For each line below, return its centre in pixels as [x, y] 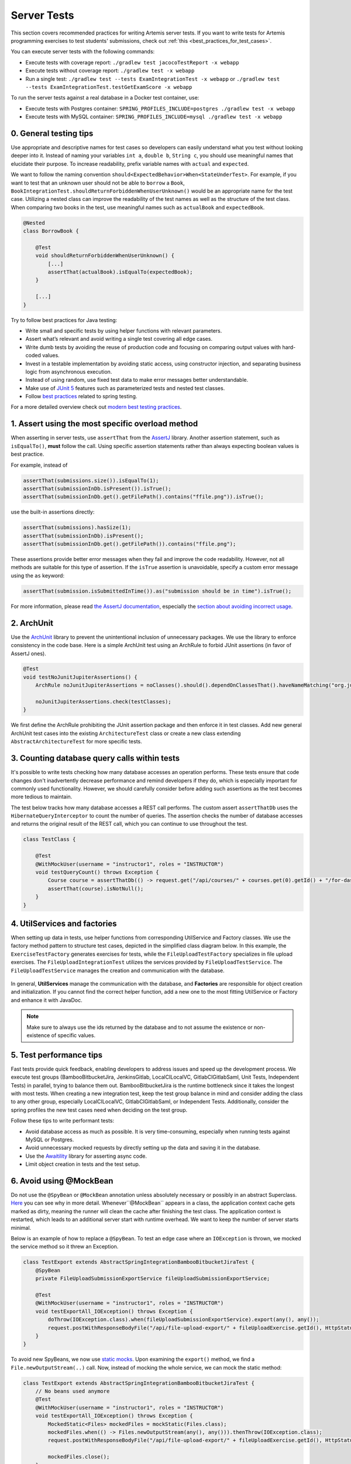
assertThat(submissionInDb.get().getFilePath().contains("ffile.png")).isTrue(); [144, 497]
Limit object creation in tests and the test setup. [83, 1164]
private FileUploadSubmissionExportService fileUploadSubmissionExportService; [153, 1279]
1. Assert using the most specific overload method [104, 424]
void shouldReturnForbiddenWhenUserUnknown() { [105, 256]
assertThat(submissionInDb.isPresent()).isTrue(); [97, 488]
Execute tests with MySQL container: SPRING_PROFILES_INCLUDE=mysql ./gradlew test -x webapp [154, 117]
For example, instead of [39, 465]
